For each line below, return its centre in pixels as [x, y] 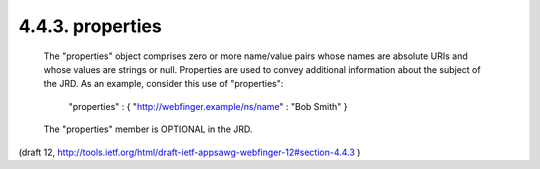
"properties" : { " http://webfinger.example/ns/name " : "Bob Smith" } [208, 106]
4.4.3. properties [90, 26]
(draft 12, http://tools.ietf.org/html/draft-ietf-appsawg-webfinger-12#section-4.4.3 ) [189, 152]
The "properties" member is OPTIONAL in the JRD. [148, 129]
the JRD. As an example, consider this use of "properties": [163, 84]
